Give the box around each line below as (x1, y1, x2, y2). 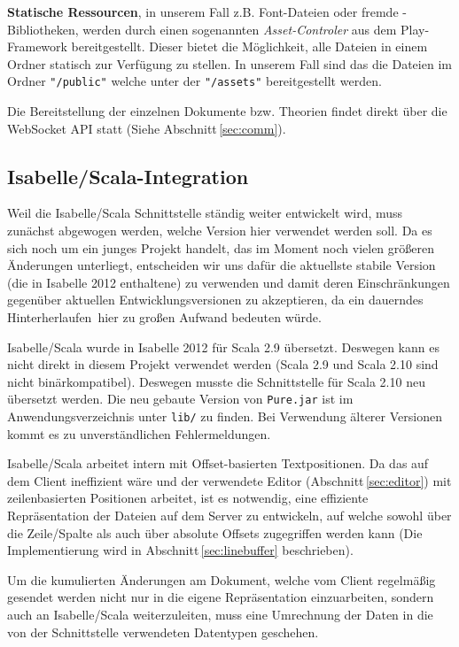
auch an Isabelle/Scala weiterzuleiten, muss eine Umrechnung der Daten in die (7, 605, 433, 624)
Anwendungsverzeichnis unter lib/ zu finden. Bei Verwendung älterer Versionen (7, 407, 442, 426)
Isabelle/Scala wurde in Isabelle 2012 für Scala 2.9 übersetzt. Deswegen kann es (7, 337, 440, 356)
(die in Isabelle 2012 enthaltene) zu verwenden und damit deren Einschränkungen (7, 273, 450, 291)
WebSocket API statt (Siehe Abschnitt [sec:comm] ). (7, 119, 286, 137)
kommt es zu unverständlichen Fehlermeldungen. (7, 424, 271, 443)
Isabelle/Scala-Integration (7, 162, 249, 189)
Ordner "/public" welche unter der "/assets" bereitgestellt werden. (7, 72, 382, 90)
